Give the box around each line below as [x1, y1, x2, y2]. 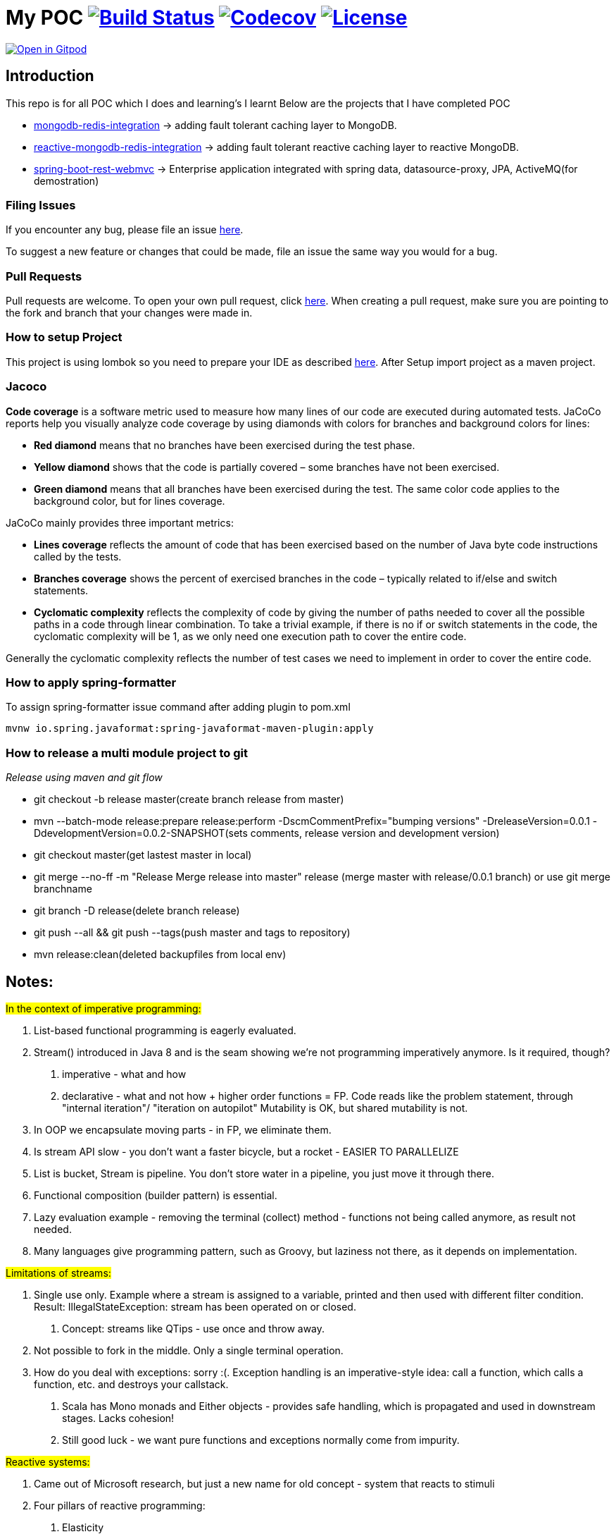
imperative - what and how [62, 1067, 187, 1080]
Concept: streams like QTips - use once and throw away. [62, 1322, 325, 1335]
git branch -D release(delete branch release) [34, 905, 240, 917]
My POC [6, 6, 84, 30]
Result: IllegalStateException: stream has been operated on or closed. [34, 1300, 356, 1313]
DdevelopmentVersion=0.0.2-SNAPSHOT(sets [34, 827, 248, 840]
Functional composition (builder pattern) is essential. [34, 1189, 277, 1201]
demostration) [34, 174, 99, 187]
